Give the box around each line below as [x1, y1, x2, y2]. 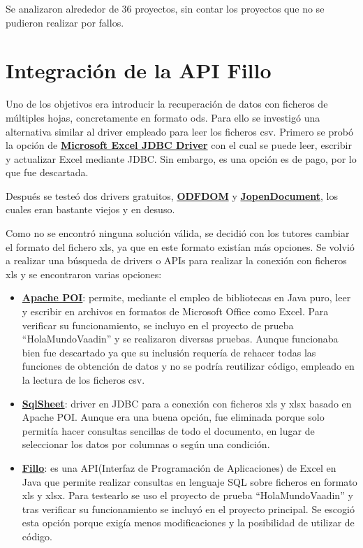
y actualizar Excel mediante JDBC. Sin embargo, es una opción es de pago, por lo [6, 151, 357, 166]
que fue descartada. [6, 165, 89, 180]
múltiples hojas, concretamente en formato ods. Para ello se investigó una [6, 110, 320, 124]
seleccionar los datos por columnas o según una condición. [22, 437, 270, 452]
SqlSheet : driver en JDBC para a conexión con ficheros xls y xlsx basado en [22, 396, 352, 410]
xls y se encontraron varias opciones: [6, 266, 162, 281]
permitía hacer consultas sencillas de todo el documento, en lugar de [22, 423, 315, 438]
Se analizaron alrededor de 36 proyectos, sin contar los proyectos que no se [6, 1, 325, 15]
